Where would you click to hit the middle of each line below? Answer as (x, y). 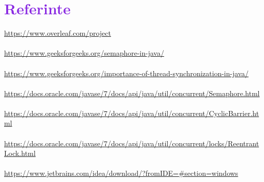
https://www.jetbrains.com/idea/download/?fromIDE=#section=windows (121, 173)
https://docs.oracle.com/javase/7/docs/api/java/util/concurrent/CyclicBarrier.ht (132, 113)
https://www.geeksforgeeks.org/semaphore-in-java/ (84, 53)
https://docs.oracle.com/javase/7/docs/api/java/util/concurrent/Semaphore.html (132, 93)
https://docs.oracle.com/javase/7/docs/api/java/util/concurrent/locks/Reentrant (132, 143)
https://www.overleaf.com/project (58, 33)
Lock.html (20, 153)
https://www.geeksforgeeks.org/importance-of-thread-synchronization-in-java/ (126, 73)
